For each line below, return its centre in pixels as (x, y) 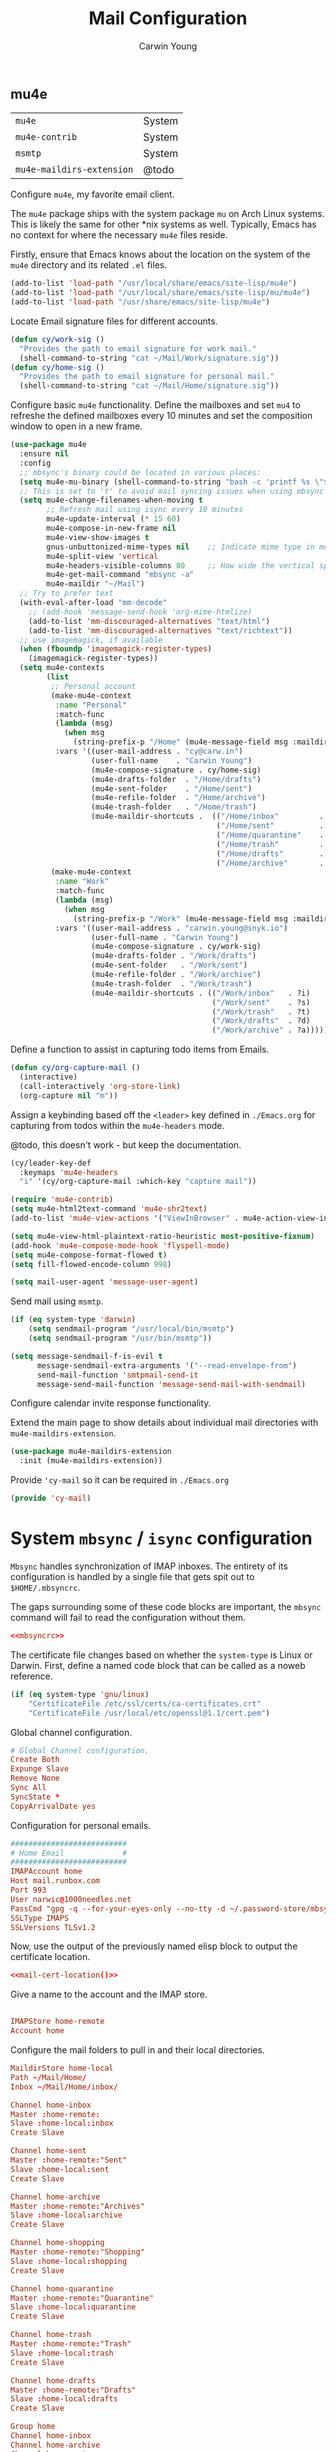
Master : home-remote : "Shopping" (77, 2252)
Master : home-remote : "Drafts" (73, 2390)
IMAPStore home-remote (57, 2022)
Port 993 (28, 1890)
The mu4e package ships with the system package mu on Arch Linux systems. (167, 214)
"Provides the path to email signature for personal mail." (147, 377)
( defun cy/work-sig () (57, 339)
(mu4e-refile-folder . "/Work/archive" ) (176, 975)
